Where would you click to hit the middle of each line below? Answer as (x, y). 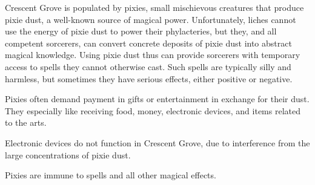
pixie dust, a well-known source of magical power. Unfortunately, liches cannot (151, 19)
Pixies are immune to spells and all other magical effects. (111, 175)
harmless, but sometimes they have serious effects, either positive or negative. (149, 78)
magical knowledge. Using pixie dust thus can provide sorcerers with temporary (153, 55)
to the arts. (26, 122)
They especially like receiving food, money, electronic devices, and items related (153, 110)
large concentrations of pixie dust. (68, 154)
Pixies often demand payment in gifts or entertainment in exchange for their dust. (157, 99)
